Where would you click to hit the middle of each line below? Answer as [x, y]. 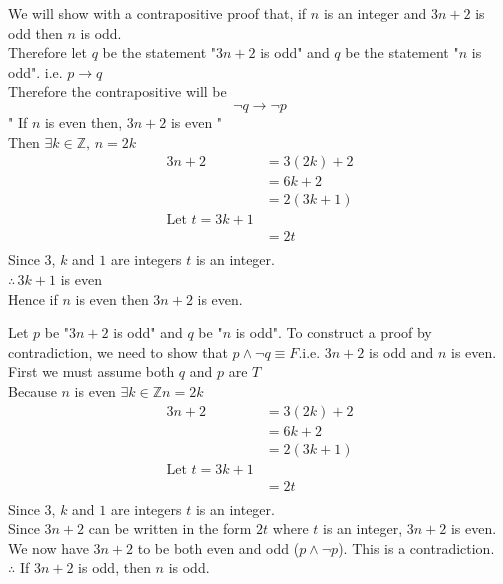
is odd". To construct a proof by [333, 332]
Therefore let [48, 52]
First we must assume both [91, 371]
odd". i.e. [35, 71]
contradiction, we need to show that [118, 351]
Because [32, 390]
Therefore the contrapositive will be [117, 91]
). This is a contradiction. [416, 547]
